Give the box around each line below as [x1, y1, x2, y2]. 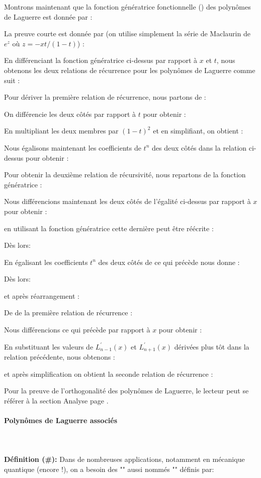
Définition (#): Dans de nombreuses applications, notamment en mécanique [4, 454, 245, 464]
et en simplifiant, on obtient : [153, 125, 243, 136]
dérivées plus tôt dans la [174, 341, 249, 352]
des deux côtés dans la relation [152, 142, 247, 153]
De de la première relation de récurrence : [4, 307, 133, 318]
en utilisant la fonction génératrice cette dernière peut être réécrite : [4, 223, 214, 233]
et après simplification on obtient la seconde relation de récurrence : [4, 368, 213, 379]
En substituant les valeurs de [4, 341, 94, 352]
